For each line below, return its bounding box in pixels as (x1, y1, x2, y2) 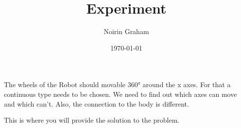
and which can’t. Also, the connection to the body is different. (4, 98, 189, 109)
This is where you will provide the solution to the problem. (4, 115, 180, 125)
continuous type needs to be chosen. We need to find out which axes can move (4, 89, 237, 99)
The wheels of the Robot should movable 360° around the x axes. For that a (4, 79, 231, 90)
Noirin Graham (103, 26, 149, 37)
